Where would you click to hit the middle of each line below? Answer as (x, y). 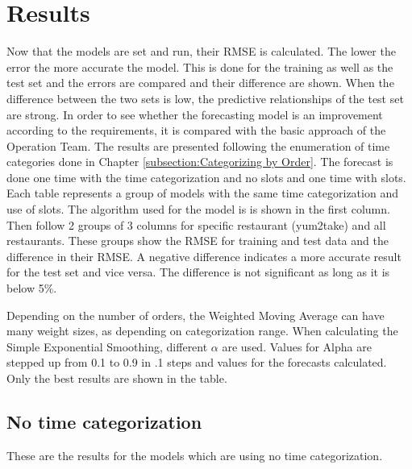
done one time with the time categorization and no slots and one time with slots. (206, 177)
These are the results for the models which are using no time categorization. (195, 455)
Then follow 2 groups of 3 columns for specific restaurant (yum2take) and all (196, 224)
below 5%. (32, 288)
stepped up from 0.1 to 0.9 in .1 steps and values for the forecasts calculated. (197, 362)
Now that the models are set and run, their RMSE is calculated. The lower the (201, 51)
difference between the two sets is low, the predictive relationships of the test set (205, 98)
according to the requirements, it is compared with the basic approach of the (196, 130)
